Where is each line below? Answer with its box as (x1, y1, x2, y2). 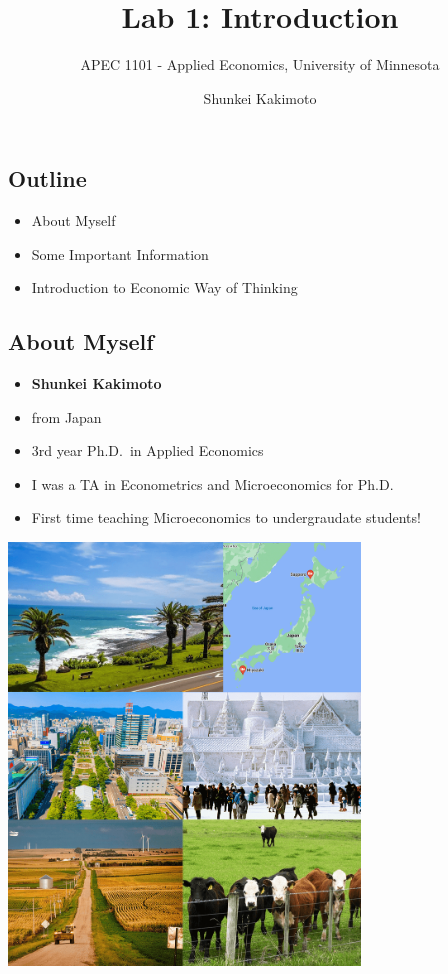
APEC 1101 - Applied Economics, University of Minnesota (80, 54, 440, 75)
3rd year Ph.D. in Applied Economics (31, 440, 264, 461)
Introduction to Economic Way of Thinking (31, 277, 298, 298)
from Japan (31, 406, 102, 427)
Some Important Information (31, 243, 209, 264)
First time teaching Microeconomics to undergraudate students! (31, 507, 421, 528)
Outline (8, 163, 87, 194)
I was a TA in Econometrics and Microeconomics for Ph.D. (31, 473, 394, 494)
